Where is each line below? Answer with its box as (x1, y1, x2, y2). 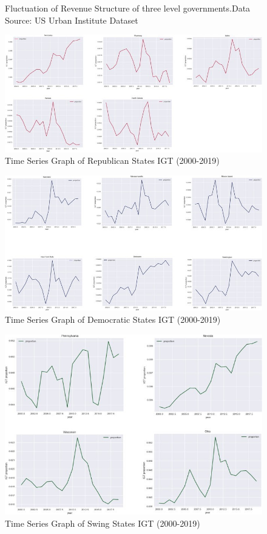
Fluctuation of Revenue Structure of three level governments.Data (5, 2, 251, 14)
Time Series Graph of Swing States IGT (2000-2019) (5, 516, 200, 529)
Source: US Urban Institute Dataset (5, 13, 138, 26)
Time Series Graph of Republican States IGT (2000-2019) (5, 154, 220, 167)
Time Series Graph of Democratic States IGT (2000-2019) (5, 313, 221, 325)
